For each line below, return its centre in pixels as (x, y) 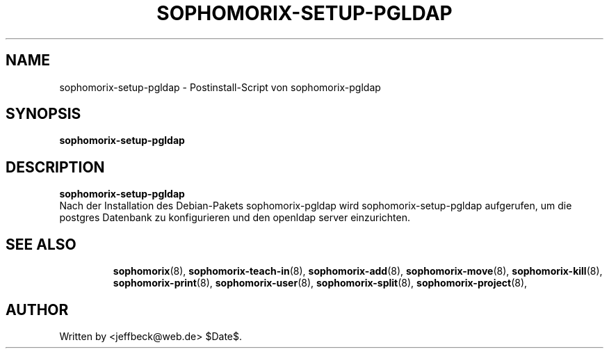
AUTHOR (37, 309)
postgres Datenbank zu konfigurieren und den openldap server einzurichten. (235, 218)
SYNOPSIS (43, 114)
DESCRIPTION (55, 167)
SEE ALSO (41, 244)
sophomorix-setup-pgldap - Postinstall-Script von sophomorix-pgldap (220, 87)
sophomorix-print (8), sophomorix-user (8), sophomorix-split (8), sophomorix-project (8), (320, 283)
